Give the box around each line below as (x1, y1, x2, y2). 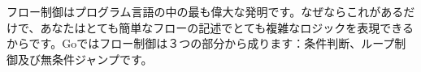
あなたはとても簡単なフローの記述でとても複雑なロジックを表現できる (40, 19, 414, 36)
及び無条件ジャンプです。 (17, 50, 153, 67)
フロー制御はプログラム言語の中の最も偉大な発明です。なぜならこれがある (7, 3, 404, 19)
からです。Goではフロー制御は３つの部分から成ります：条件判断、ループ (7, 35, 395, 52)
